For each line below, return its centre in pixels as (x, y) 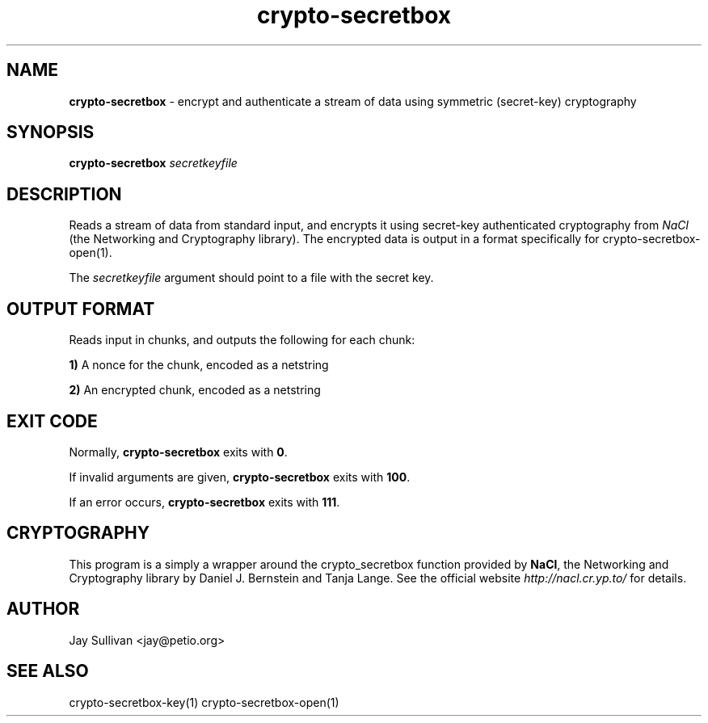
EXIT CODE (52, 421)
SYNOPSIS (51, 132)
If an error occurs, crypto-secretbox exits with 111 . (204, 502)
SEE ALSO (48, 671)
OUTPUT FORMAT (81, 309)
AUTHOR (43, 609)
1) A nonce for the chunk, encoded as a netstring (199, 365)
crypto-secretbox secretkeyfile (153, 163)
